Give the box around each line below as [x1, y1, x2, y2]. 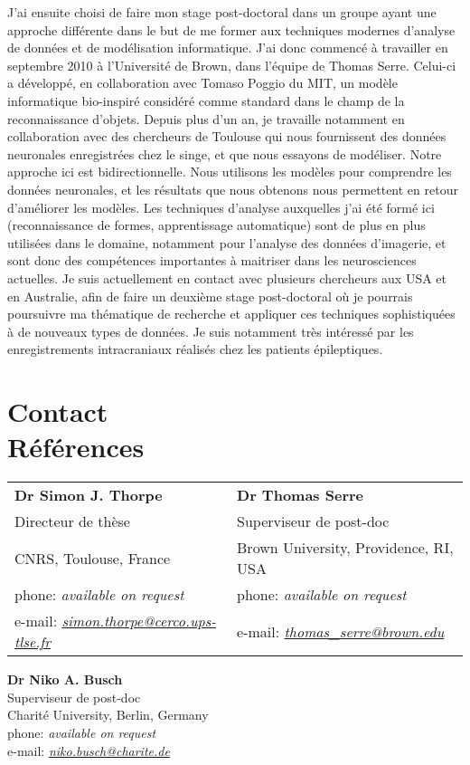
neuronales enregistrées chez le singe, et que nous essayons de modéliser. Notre [7, 144, 442, 163]
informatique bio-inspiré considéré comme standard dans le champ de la [7, 91, 405, 110]
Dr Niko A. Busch [7, 670, 123, 689]
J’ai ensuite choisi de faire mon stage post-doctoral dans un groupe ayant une [7, 3, 437, 21]
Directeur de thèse [14, 511, 130, 532]
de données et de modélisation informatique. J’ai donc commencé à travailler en [7, 38, 448, 57]
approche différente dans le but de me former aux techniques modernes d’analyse [7, 20, 456, 39]
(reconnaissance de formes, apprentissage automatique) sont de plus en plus [7, 215, 426, 234]
